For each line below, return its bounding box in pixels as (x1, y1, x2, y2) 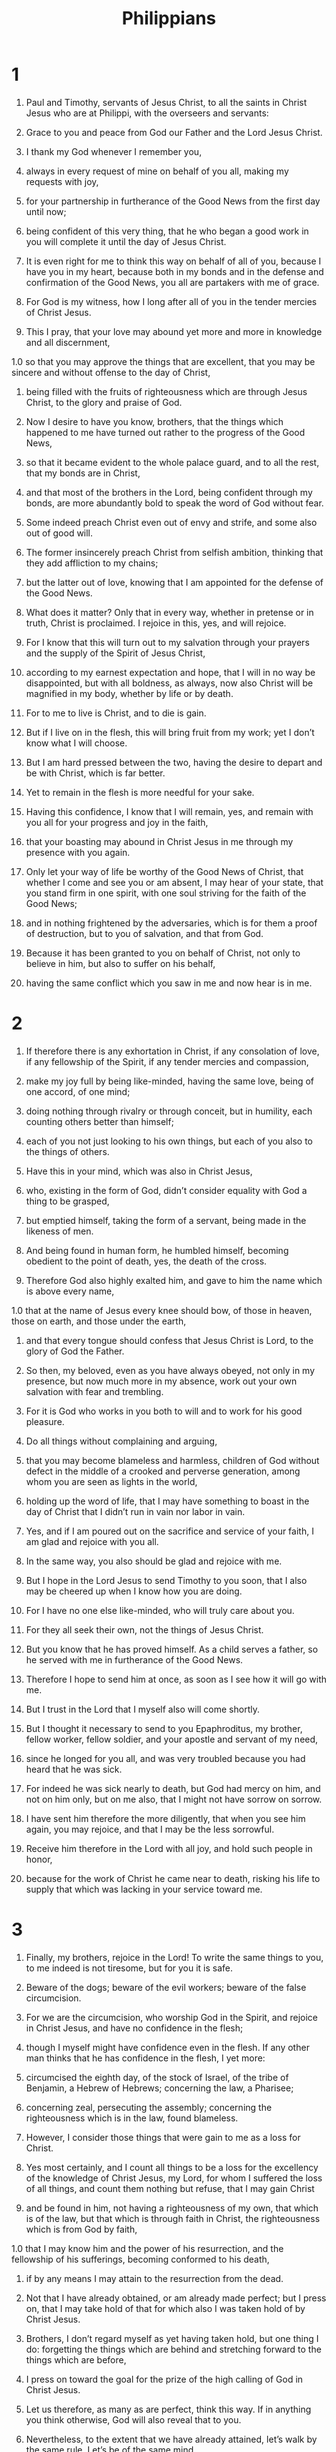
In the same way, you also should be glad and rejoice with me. (25, 1555, 283, 1567)
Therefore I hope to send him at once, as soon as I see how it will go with (25, 1673, 328, 1685)
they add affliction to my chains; (25, 557, 159, 569)
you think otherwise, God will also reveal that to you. (25, 2413, 242, 2426)
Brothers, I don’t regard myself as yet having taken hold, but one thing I (25, 2332, 319, 2344)
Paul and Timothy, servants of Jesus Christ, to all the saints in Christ (25, 96, 308, 108)
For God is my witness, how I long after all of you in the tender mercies (25, 295, 318, 307)
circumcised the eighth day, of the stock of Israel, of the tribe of (25, 2071, 289, 2083)
